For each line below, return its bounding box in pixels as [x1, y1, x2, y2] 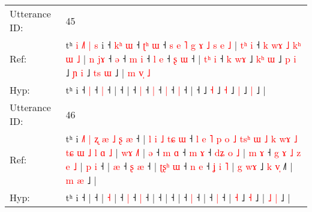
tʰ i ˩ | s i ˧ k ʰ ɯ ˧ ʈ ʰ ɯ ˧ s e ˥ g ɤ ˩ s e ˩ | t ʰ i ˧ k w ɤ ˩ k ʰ [65, 38, 301, 52]
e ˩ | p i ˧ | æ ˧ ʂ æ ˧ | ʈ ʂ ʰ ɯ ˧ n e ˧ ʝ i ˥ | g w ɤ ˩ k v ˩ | [65, 159, 293, 173]
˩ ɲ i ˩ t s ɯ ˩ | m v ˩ [65, 65, 151, 79]
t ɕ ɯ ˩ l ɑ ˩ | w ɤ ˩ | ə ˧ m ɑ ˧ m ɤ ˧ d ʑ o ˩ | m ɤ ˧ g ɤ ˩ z [65, 145, 301, 159]
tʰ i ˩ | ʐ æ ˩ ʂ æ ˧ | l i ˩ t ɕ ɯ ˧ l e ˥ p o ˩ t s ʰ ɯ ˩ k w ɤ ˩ [65, 132, 298, 145]
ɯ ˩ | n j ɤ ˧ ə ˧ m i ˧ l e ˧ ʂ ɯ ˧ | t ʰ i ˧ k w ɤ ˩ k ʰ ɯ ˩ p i [65, 52, 296, 65]
